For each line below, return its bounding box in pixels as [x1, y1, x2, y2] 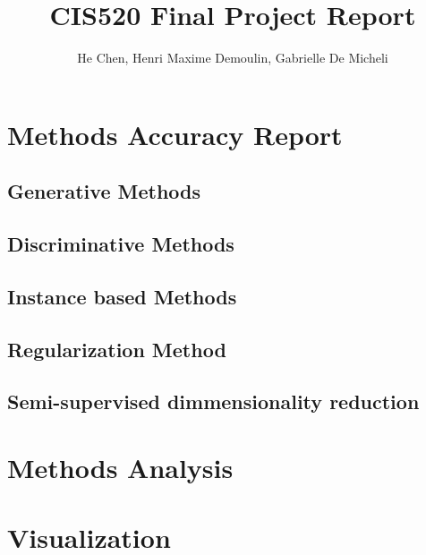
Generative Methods [7, 177, 201, 205]
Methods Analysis [7, 449, 234, 485]
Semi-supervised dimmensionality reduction [7, 388, 420, 415]
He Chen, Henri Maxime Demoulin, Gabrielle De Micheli [77, 48, 388, 67]
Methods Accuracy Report [7, 115, 343, 152]
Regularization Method [7, 335, 226, 363]
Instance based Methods [7, 282, 237, 310]
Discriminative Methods [7, 230, 234, 258]
